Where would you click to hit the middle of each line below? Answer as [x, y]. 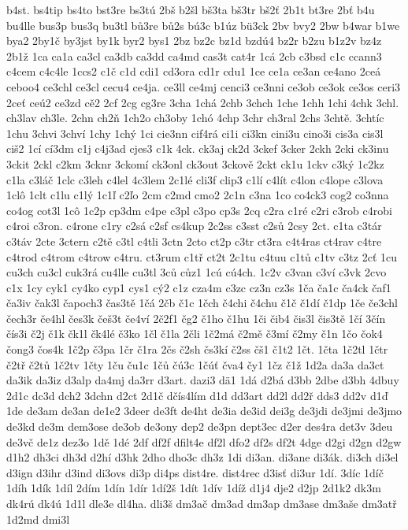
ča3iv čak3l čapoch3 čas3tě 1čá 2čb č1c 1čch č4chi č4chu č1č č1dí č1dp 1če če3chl [202, 303]
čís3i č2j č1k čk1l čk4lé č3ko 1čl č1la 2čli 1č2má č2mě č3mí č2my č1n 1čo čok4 [195, 334]
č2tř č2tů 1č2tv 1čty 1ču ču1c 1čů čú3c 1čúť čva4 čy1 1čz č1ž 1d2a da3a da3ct [195, 364]
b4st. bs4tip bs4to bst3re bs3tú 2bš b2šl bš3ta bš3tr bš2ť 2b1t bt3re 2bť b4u [191, 9]
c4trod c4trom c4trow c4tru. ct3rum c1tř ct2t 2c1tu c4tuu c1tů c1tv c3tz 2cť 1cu [202, 256]
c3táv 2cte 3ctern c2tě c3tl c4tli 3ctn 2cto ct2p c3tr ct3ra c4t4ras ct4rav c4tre [194, 241]
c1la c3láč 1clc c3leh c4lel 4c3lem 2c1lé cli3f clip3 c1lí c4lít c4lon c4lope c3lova [195, 179]
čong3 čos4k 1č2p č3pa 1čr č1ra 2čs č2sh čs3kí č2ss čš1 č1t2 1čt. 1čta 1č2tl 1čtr [197, 349]
